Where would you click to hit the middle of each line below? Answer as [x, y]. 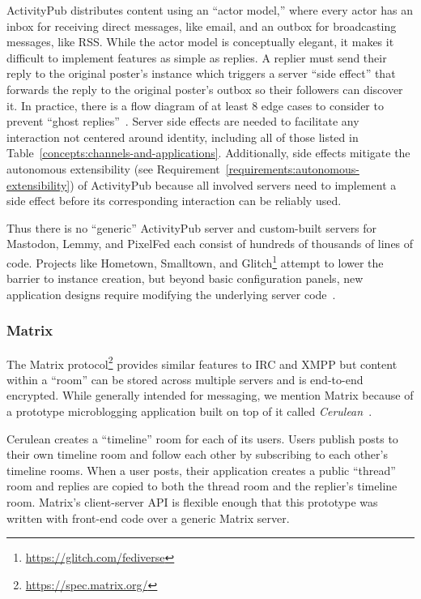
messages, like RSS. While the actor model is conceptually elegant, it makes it [200, 42]
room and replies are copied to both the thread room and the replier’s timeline [202, 486]
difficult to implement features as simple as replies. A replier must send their [197, 57]
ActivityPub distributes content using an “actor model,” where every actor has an [210, 10]
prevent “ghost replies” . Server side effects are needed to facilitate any [183, 121]
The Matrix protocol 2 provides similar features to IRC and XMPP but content [202, 362]
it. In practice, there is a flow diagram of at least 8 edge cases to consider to [195, 105]
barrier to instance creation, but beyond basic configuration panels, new [185, 278]
